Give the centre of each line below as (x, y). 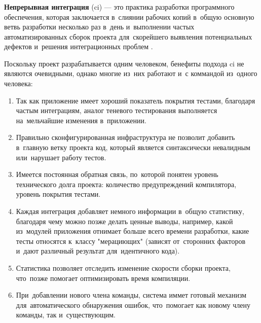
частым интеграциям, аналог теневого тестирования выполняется (117, 110)
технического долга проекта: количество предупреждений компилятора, (126, 184)
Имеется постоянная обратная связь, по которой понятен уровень (117, 174)
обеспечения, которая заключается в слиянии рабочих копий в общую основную (129, 16)
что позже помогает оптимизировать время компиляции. (103, 278)
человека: (18, 83)
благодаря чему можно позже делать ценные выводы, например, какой (124, 221)
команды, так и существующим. (66, 315)
